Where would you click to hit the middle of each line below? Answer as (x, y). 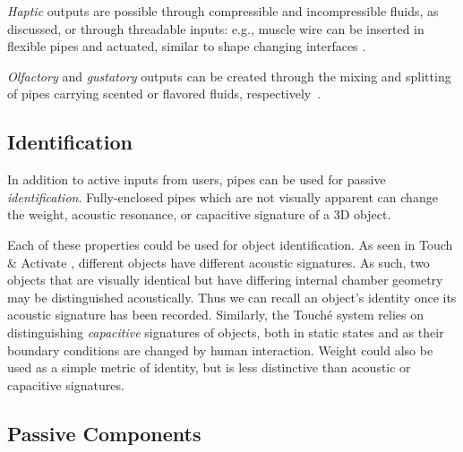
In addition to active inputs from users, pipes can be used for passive (197, 179)
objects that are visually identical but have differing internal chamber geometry (225, 280)
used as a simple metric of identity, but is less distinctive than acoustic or (209, 367)
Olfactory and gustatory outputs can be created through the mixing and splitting (229, 76)
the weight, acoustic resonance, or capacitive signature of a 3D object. (199, 214)
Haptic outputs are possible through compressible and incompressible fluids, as (223, 11)
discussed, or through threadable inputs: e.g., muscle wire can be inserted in (216, 28)
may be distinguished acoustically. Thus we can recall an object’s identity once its (232, 297)
